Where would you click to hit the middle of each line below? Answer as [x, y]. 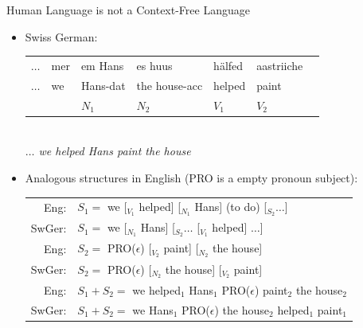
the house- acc [170, 85]
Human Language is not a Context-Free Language [128, 10]
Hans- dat [103, 85]
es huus [154, 65]
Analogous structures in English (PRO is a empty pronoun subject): [191, 177]
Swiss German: [61, 36]
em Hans [102, 65]
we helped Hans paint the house [115, 151]
